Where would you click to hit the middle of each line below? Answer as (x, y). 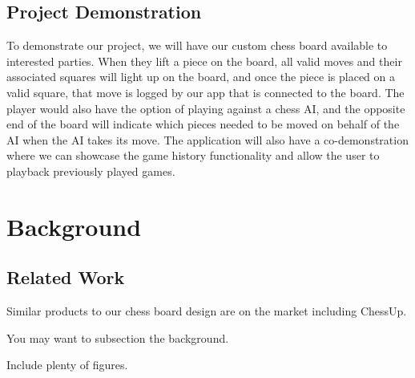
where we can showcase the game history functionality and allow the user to (193, 155)
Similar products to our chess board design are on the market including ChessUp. (207, 311)
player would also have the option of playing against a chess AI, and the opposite (206, 108)
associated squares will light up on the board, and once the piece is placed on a (201, 77)
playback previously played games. (91, 171)
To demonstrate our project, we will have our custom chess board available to (197, 45)
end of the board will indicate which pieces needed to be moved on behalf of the (203, 124)
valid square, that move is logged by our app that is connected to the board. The (205, 92)
